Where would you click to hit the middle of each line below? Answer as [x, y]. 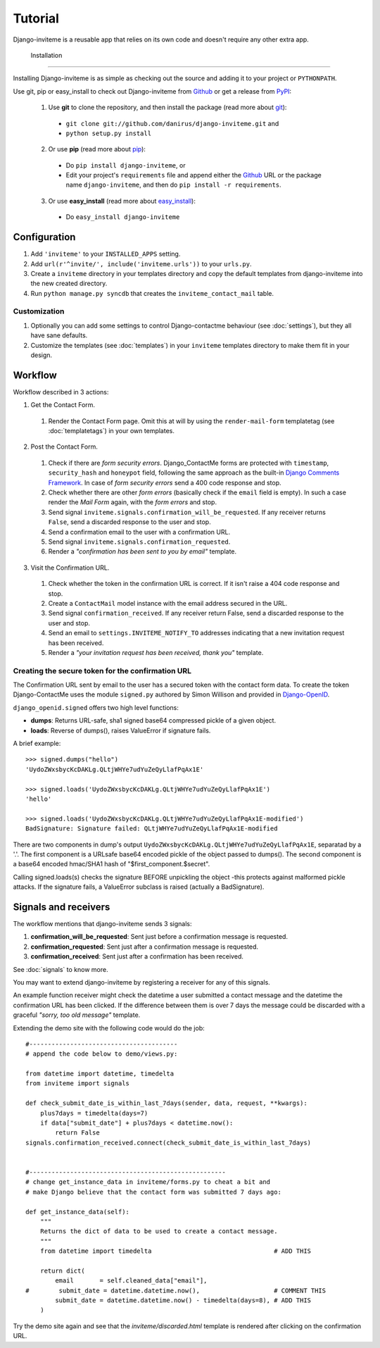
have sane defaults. [59, 335]
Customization [39, 311]
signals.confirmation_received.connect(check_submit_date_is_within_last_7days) [169, 1142]
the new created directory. [69, 283]
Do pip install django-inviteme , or [126, 165]
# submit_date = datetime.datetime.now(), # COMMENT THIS [176, 1290]
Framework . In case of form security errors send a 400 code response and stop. [165, 482]
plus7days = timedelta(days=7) [94, 1113]
